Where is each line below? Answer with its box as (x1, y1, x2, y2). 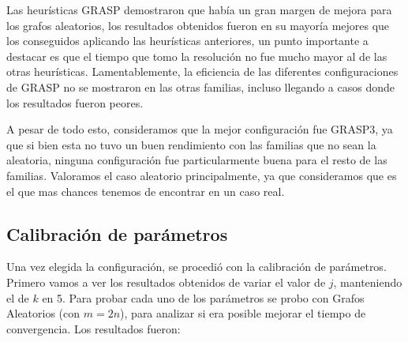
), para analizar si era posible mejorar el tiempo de (120, 305, 366, 321)
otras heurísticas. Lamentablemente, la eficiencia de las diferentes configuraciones (6, 63, 399, 80)
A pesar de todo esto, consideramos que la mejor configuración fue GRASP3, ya (6, 121, 393, 137)
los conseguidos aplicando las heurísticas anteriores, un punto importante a (6, 32, 369, 49)
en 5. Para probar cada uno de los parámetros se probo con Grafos (42, 289, 365, 306)
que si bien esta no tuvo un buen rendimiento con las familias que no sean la (6, 136, 376, 152)
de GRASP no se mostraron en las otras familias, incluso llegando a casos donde (6, 78, 395, 95)
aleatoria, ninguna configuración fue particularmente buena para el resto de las (6, 152, 387, 168)
